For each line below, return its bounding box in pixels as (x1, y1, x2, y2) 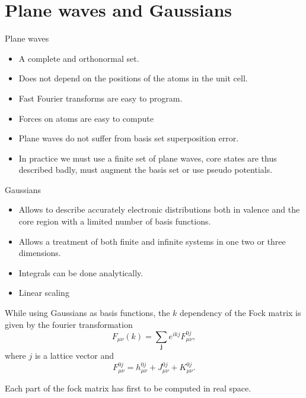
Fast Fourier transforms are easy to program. (18, 91, 183, 104)
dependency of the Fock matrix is (180, 307, 301, 319)
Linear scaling (18, 286, 69, 299)
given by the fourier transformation (5, 318, 133, 330)
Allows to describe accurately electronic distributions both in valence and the (18, 203, 300, 216)
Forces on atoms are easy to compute (18, 112, 154, 124)
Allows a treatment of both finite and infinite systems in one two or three (18, 235, 286, 247)
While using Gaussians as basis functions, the (5, 307, 170, 319)
